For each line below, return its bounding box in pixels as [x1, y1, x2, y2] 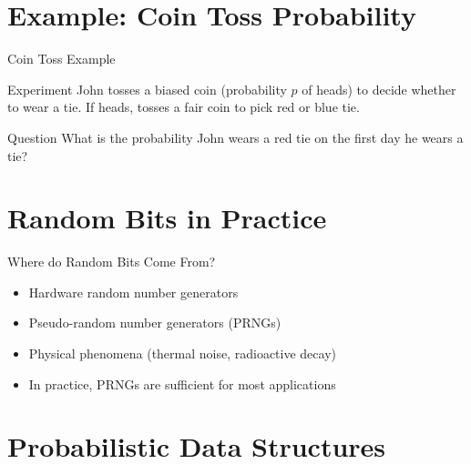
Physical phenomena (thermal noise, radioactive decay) [28, 344, 336, 362]
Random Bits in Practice [7, 199, 327, 237]
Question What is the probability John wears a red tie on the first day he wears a [7, 127, 464, 146]
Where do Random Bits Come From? [7, 252, 216, 271]
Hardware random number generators [28, 282, 239, 301]
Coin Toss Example [7, 49, 116, 68]
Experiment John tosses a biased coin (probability [7, 79, 287, 98]
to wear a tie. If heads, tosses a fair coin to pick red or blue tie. [7, 97, 360, 116]
